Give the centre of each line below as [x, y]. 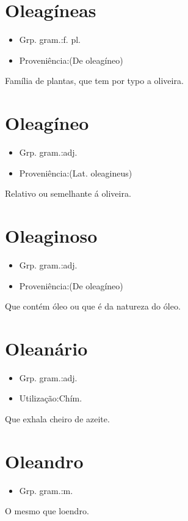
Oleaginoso [51, 235]
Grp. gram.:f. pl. [50, 40]
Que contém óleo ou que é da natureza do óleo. [93, 306]
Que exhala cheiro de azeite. [57, 419]
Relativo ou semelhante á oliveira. [68, 193]
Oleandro [44, 461]
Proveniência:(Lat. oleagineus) [76, 173]
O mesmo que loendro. [47, 511]
